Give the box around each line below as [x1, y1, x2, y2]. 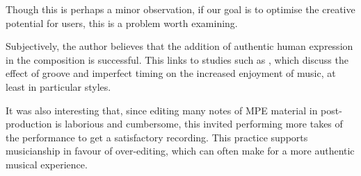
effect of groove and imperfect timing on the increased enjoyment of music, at [6, 66, 336, 80]
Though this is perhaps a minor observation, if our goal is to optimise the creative [6, 2, 355, 16]
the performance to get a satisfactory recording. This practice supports [6, 130, 308, 144]
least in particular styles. [6, 79, 111, 94]
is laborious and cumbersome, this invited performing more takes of [55, 116, 343, 131]
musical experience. [6, 157, 88, 171]
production [6, 116, 52, 131]
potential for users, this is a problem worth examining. [6, 15, 238, 30]
